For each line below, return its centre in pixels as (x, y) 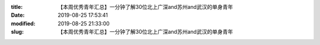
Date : (18, 15)
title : (17, 7)
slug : (17, 32)
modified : (23, 23)
